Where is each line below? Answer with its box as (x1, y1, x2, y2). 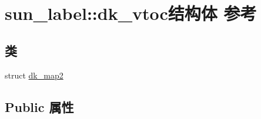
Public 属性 (5, 97, 74, 115)
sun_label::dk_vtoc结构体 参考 (5, 1, 257, 25)
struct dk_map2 (5, 69, 63, 81)
